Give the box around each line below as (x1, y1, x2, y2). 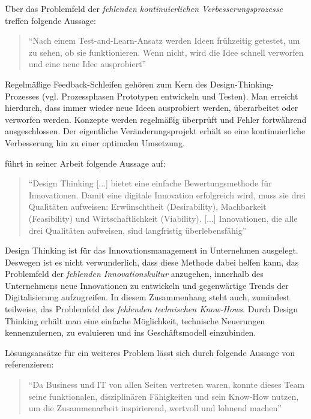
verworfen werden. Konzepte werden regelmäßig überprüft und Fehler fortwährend (5, 113, 307, 125)
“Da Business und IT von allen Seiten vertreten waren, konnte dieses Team (28, 378, 305, 391)
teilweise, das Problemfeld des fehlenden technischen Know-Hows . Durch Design (5, 303, 298, 315)
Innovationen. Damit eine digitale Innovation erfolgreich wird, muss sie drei (28, 188, 306, 201)
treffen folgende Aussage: (5, 14, 96, 26)
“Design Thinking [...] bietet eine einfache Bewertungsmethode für (28, 177, 272, 189)
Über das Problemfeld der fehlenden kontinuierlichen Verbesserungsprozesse (5, 2, 283, 14)
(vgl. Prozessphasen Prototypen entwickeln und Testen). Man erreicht (41, 89, 298, 102)
